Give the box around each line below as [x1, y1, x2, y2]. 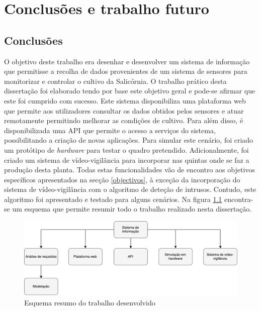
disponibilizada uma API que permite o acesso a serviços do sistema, [4, 125, 216, 135]
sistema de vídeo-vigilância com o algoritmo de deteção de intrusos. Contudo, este [4, 184, 256, 194]
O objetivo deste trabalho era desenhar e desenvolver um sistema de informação [4, 56, 250, 66]
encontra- [224, 193, 253, 204]
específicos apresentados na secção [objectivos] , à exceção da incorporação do [4, 174, 240, 184]
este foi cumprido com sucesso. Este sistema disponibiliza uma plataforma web [4, 95, 246, 106]
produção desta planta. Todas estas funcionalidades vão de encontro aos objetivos [4, 164, 255, 175]
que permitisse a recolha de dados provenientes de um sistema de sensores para [4, 66, 247, 76]
